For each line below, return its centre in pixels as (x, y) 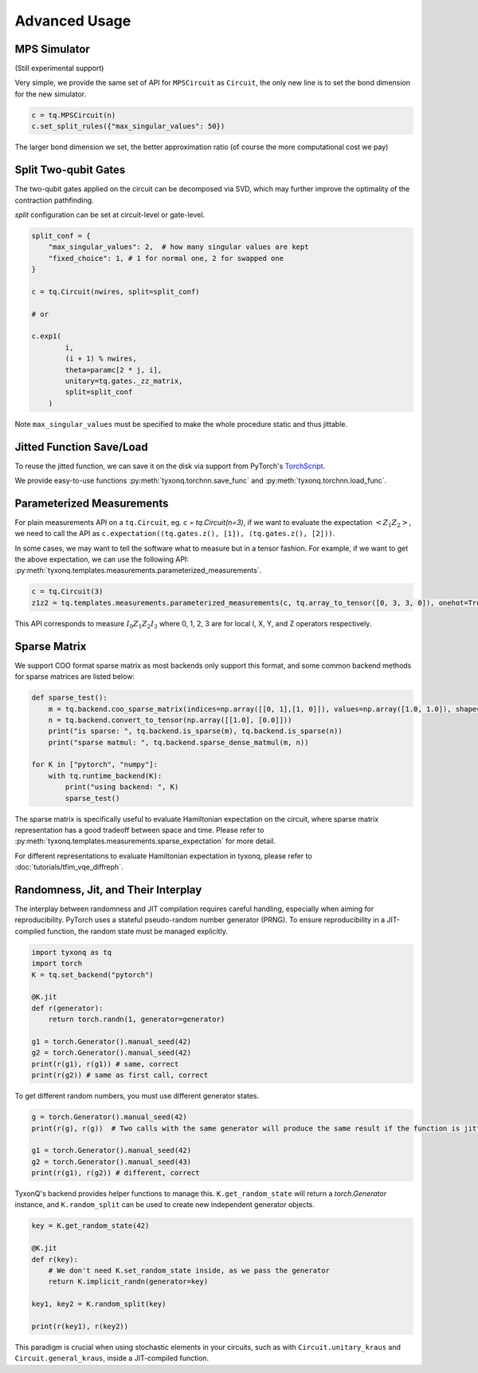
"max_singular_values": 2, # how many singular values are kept (178, 247)
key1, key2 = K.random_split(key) (99, 1304)
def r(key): (55, 1259)
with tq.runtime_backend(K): (105, 775)
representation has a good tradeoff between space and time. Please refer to (139, 831)
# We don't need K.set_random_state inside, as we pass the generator (189, 1270)
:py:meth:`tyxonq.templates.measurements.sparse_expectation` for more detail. (145, 841)
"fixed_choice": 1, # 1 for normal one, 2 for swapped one (166, 258)
